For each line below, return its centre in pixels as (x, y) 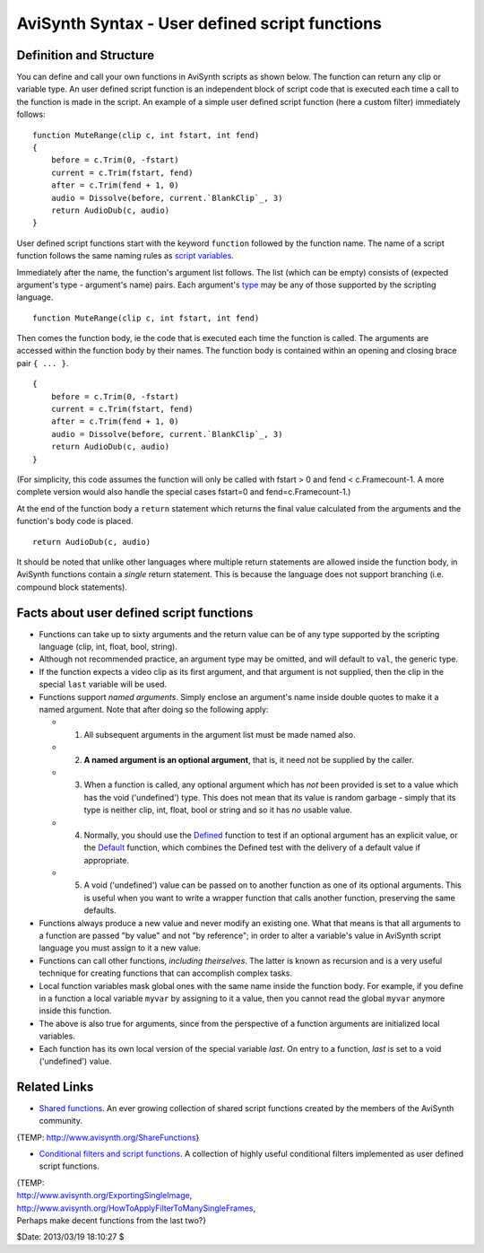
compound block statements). (72, 587)
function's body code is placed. (75, 521)
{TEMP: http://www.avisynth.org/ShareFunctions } (108, 1137)
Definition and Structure (86, 55)
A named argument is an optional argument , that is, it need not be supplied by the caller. (249, 759)
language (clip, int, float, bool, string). (108, 647)
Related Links (55, 1087)
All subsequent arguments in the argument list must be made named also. (220, 734)
